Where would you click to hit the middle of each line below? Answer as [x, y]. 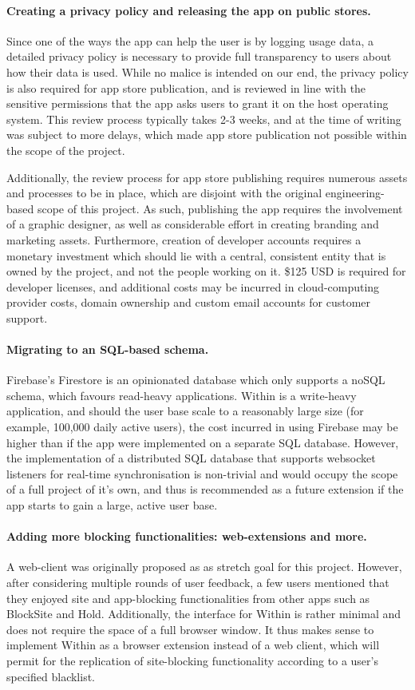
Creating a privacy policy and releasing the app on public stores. [189, 10]
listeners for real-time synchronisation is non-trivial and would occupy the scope [202, 473]
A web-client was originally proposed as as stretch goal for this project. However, [204, 567]
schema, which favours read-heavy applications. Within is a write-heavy [182, 395]
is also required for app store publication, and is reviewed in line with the [186, 87]
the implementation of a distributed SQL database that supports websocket [191, 458]
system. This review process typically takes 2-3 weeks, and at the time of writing [204, 119]
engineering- [355, 193]
